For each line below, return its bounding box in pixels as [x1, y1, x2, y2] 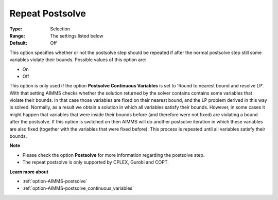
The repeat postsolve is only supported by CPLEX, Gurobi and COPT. [22, 159, 169, 166]
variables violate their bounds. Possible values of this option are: [9, 57, 147, 63]
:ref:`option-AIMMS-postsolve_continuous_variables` [22, 185, 134, 191]
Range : [9, 32, 25, 39]
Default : [9, 40, 28, 46]
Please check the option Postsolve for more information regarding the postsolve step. [22, 152, 205, 158]
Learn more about [9, 169, 49, 175]
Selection [50, 26, 71, 32]
